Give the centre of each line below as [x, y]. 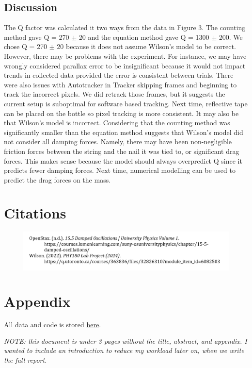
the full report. [25, 360]
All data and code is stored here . [53, 325]
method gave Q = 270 [37, 37]
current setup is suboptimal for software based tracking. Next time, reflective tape [126, 103]
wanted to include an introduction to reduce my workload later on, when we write [124, 350]
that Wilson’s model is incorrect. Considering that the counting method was [117, 123]
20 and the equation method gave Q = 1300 [144, 37]
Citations [35, 213]
